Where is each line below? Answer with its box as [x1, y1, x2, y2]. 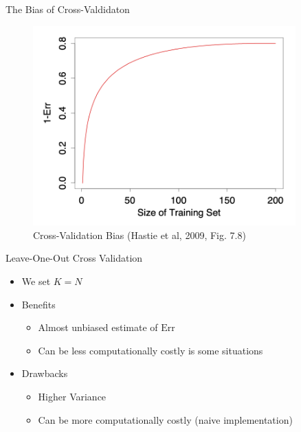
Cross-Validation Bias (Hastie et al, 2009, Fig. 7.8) [33, 227, 246, 242]
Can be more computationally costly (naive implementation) [38, 412, 293, 427]
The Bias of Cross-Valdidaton [5, 2, 130, 16]
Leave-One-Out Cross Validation [5, 251, 143, 265]
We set [21, 273, 51, 288]
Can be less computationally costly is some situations [38, 343, 263, 357]
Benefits [21, 297, 56, 311]
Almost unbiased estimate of [38, 320, 158, 334]
